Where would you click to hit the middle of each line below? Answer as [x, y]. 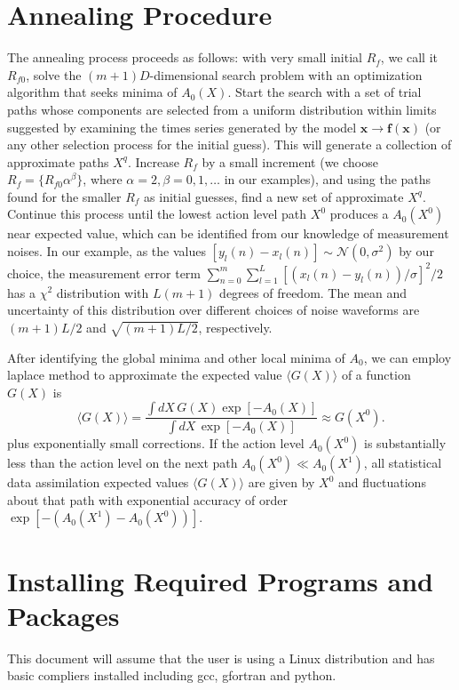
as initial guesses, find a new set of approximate [274, 196]
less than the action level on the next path [123, 463]
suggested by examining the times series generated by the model [182, 127]
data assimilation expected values [98, 482]
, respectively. [235, 327]
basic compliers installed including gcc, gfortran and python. [172, 675]
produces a [359, 214]
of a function [376, 375]
